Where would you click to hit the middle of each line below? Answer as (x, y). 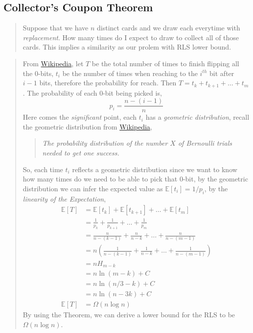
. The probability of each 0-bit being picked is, (92, 92)
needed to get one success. (81, 153)
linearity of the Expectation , (64, 198)
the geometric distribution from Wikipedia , (87, 126)
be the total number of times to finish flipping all (165, 63)
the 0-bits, (38, 73)
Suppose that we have (56, 28)
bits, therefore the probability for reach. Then (108, 83)
